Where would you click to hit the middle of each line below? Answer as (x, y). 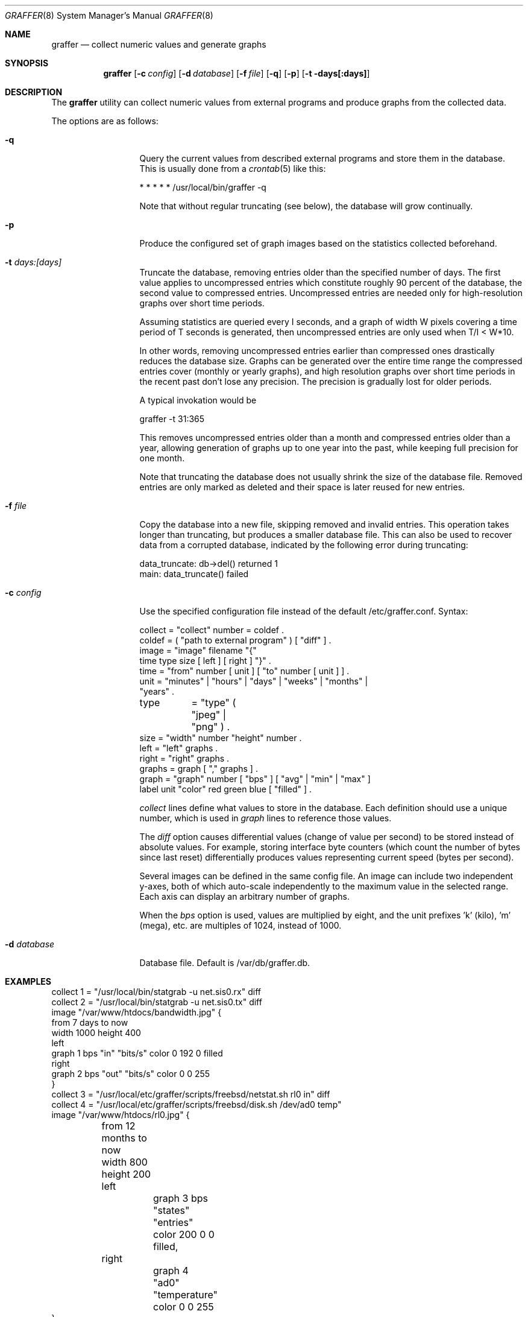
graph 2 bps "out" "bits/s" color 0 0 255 (131, 1074)
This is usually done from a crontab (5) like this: (233, 169)
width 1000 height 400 (96, 1033)
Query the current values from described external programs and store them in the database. (322, 158)
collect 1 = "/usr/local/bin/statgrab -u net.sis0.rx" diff (156, 992)
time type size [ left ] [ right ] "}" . (205, 661)
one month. (162, 458)
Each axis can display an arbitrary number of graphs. (244, 896)
